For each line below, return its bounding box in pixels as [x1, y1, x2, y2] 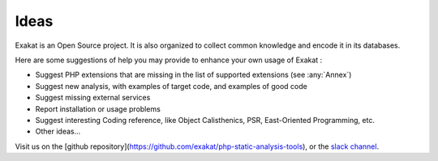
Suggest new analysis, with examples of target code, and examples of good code [35, 81, 307, 91]
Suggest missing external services [35, 93, 151, 103]
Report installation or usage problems [35, 104, 161, 113]
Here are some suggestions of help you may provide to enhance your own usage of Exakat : [15, 55, 323, 65]
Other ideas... [35, 126, 81, 137]
